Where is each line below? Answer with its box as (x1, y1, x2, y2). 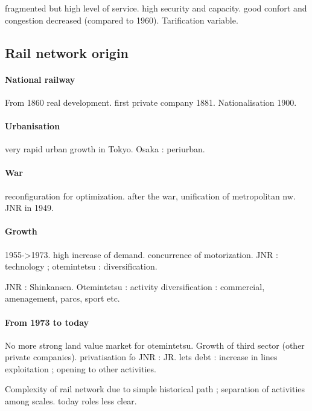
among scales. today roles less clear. (5, 395, 137, 407)
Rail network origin (5, 43, 129, 62)
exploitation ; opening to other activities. (5, 362, 156, 375)
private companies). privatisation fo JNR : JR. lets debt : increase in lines (5, 351, 278, 363)
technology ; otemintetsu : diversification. (5, 260, 158, 273)
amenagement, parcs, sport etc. (5, 292, 120, 305)
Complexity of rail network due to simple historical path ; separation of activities (5, 383, 305, 395)
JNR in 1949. (5, 201, 54, 214)
